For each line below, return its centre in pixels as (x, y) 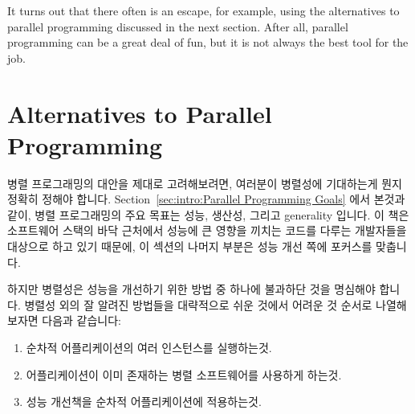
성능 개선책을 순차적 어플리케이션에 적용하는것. (144, 402)
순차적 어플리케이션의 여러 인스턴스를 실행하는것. (149, 348)
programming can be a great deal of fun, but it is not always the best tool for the (208, 42)
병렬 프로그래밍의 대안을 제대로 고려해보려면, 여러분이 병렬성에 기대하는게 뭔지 (205, 183)
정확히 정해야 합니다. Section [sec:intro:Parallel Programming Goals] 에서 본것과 (206, 199)
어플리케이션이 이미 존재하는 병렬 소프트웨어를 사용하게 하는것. (184, 374)
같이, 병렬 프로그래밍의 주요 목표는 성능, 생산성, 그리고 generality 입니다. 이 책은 (208, 214)
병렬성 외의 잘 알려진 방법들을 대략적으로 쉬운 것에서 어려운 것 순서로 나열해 (216, 304)
